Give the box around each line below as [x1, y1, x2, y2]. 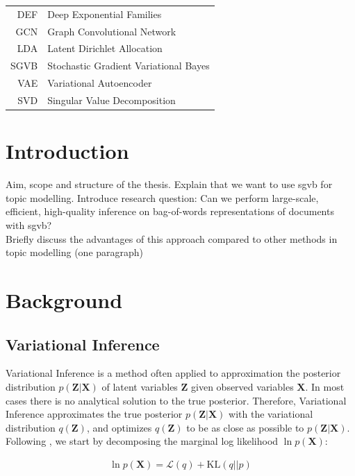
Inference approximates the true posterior [6, 407, 183, 421]
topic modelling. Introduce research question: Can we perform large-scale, [6, 190, 319, 205]
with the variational [229, 407, 313, 421]
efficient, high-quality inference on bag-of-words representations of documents [6, 204, 334, 219]
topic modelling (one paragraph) [6, 245, 144, 260]
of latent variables [101, 379, 178, 393]
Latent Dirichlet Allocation [47, 41, 163, 56]
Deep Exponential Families [47, 6, 162, 21]
